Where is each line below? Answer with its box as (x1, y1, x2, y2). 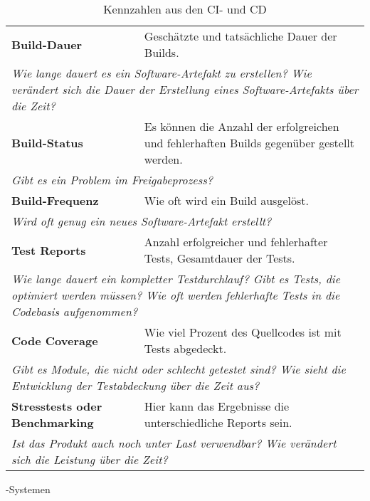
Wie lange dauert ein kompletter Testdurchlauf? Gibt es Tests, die (11, 270, 341, 287)
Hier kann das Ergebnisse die (144, 398, 290, 414)
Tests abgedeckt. (144, 340, 227, 357)
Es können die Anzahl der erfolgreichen (144, 118, 339, 135)
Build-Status (11, 135, 83, 151)
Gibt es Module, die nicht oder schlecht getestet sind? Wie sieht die (11, 361, 346, 377)
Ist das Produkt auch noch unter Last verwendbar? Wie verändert (11, 435, 337, 451)
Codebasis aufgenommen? (11, 303, 138, 320)
